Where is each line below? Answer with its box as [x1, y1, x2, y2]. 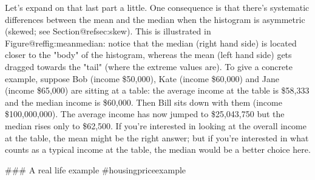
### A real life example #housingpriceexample [5, 163, 186, 176]
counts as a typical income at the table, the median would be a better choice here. [5, 143, 311, 156]
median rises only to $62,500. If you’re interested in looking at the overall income [5, 119, 307, 132]
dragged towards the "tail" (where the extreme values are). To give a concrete [5, 60, 293, 72]
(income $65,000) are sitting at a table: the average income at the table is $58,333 [5, 84, 310, 97]
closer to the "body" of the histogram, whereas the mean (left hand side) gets [5, 48, 292, 61]
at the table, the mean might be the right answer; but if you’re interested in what [5, 131, 309, 144]
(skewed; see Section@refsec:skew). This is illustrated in [5, 25, 211, 37]
